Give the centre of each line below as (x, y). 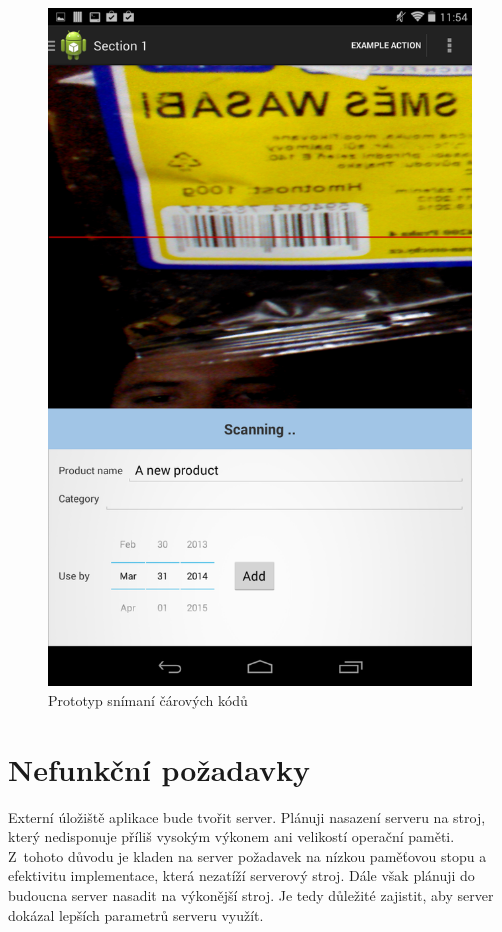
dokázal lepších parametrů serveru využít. (136, 914)
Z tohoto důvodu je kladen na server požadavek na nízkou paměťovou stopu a (247, 855)
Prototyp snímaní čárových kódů (148, 699)
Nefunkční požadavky (159, 768)
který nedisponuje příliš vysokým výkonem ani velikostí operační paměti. (231, 836)
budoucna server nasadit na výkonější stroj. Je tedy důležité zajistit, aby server (251, 895)
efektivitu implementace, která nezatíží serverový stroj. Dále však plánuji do (241, 875)
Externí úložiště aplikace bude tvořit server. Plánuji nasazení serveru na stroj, (247, 816)
